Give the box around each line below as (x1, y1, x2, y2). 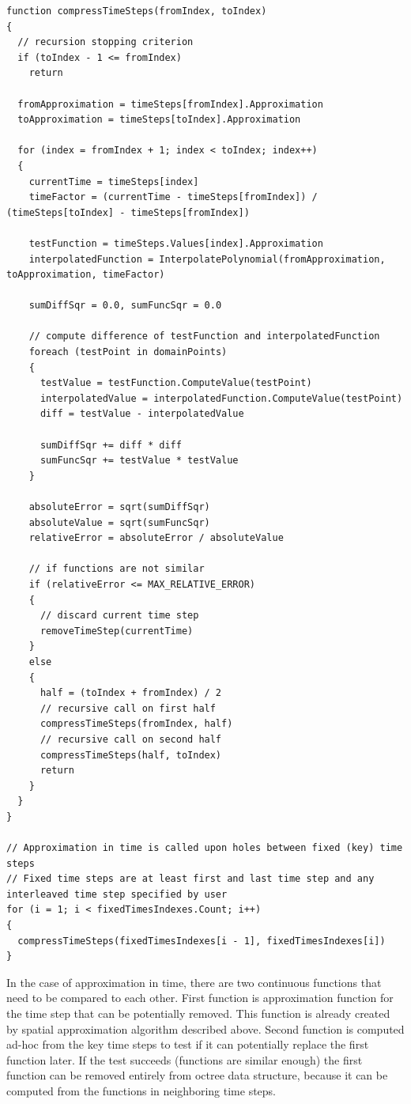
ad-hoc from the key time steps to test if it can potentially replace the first (6, 1036, 369, 1053)
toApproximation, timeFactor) (6, 269, 165, 281)
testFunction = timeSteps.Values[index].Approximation (28, 237, 323, 249)
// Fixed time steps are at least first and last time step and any (6, 873, 375, 885)
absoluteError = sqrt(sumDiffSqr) (28, 501, 210, 512)
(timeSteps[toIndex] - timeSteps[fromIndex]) (6, 206, 250, 218)
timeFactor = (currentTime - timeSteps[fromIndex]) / (28, 191, 318, 203)
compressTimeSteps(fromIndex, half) (40, 718, 233, 730)
